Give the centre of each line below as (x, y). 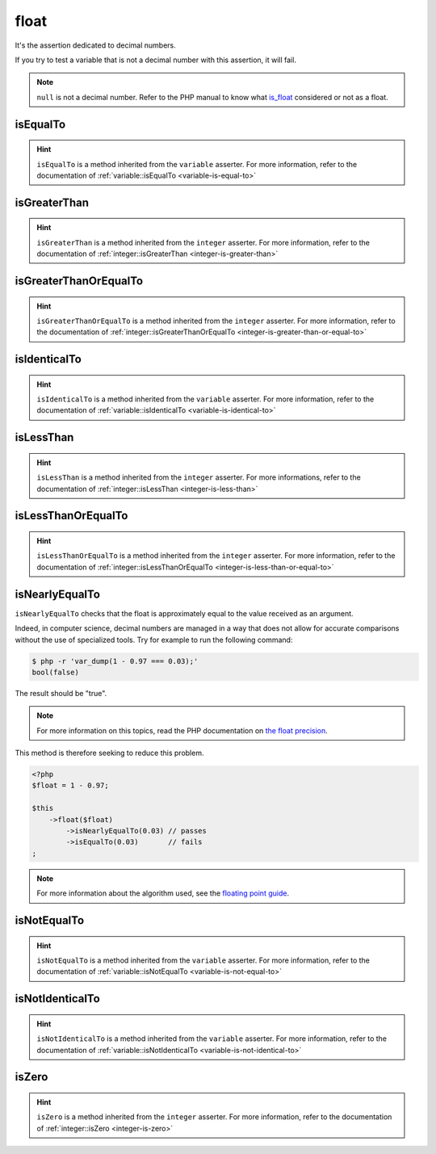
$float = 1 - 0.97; (70, 786)
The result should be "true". (61, 693)
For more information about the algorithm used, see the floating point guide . (163, 893)
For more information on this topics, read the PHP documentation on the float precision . (182, 730)
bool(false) (56, 672)
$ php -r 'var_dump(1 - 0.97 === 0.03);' (115, 661)
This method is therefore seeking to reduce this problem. (109, 753)
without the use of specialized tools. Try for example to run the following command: (154, 640)
